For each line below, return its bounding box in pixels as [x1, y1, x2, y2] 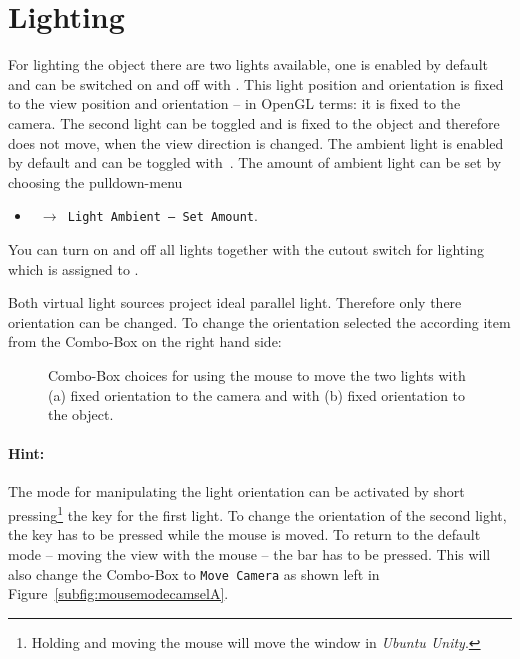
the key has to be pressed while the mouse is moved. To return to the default [8, 524, 481, 545]
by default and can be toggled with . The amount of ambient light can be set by [8, 152, 502, 173]
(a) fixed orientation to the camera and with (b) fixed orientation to [48, 384, 466, 405]
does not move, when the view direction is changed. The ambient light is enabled [8, 132, 504, 153]
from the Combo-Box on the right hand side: [8, 331, 282, 352]
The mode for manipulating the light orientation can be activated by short [8, 481, 465, 502]
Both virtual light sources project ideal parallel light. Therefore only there [8, 292, 462, 313]
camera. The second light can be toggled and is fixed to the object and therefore [8, 112, 500, 133]
